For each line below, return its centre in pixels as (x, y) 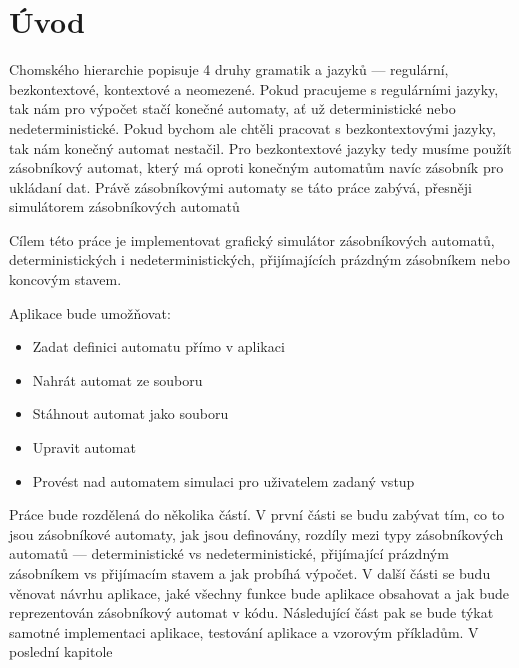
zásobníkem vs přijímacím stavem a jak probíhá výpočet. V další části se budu (250, 573)
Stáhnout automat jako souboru (130, 413)
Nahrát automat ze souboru (117, 379)
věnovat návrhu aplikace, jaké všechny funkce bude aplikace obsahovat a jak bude (259, 592)
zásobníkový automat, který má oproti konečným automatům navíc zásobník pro (256, 167)
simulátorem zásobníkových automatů (124, 206)
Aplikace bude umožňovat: (90, 312)
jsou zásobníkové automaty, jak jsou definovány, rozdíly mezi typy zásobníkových (256, 533)
